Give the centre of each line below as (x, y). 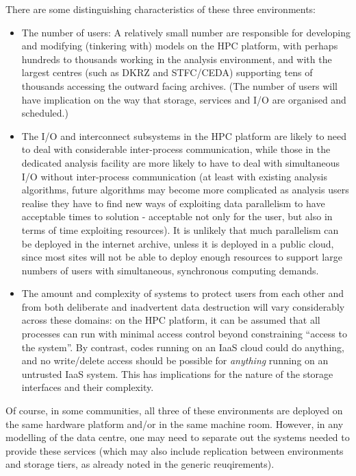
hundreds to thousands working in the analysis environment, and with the (177, 59)
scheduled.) (45, 113)
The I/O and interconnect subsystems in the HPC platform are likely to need (184, 135)
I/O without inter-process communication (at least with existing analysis (174, 176)
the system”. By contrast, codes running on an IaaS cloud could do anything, (183, 347)
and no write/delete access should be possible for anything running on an (175, 360)
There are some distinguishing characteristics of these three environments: (161, 9)
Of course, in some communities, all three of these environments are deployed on (174, 410)
